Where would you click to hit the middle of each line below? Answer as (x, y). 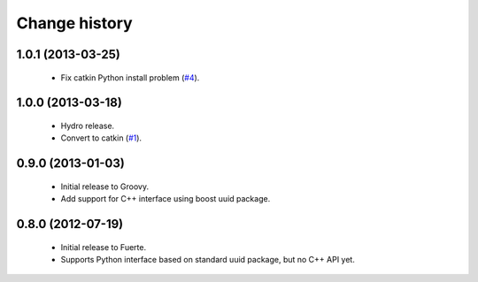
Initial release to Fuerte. (103, 247)
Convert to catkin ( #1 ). (101, 138)
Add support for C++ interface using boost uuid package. (166, 199)
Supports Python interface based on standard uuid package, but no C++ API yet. (208, 259)
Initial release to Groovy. (105, 187)
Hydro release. (88, 126)
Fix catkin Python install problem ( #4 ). (130, 77)
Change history (74, 23)
